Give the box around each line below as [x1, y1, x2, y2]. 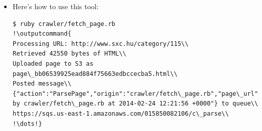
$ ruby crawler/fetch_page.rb [12, 20, 116, 28]
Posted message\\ [12, 80, 72, 88]
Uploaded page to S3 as [12, 60, 94, 67]
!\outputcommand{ [12, 30, 72, 38]
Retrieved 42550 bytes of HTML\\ [12, 50, 126, 58]
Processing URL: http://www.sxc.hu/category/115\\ [12, 40, 189, 47]
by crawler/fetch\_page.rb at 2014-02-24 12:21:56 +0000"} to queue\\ [12, 100, 258, 108]
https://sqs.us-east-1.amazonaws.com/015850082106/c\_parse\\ [12, 110, 229, 117]
